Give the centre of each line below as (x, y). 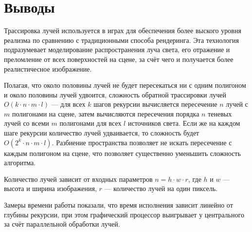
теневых (220, 113)
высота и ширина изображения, (50, 188)
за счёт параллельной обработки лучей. (62, 224)
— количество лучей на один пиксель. (161, 188)
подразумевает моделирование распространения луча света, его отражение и (117, 49)
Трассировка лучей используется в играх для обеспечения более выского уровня (123, 30)
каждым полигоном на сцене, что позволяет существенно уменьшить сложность (122, 153)
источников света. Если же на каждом (184, 123)
